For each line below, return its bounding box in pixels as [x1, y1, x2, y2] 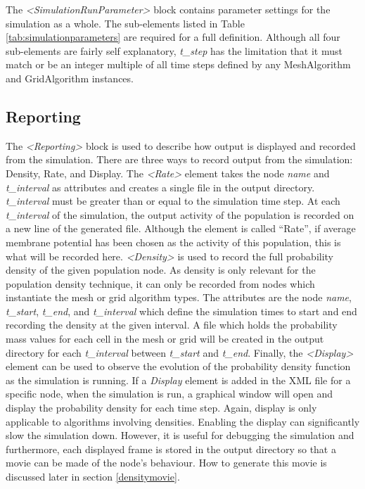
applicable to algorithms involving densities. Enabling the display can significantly [6, 414, 360, 428]
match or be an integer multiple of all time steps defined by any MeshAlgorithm [6, 57, 351, 72]
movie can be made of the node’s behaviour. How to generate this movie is [6, 455, 327, 470]
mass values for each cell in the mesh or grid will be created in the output [6, 331, 324, 346]
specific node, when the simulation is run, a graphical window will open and [6, 386, 333, 401]
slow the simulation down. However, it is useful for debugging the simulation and [6, 428, 354, 443]
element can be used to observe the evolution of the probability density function [6, 359, 351, 374]
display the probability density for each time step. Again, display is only [6, 400, 317, 415]
